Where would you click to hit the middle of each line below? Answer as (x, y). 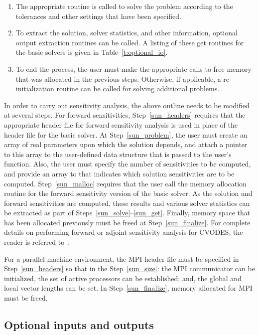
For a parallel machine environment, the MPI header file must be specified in (122, 258)
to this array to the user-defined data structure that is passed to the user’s (118, 154)
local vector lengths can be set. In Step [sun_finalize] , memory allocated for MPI (128, 288)
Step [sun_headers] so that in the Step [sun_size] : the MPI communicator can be (129, 268)
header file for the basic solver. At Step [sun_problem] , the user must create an (126, 134)
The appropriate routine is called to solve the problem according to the (124, 6)
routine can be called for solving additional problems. (138, 88)
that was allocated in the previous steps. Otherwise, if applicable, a (118, 79)
